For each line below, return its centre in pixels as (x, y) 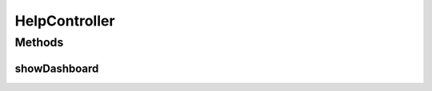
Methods (39, 42)
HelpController (65, 21)
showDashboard (57, 68)
